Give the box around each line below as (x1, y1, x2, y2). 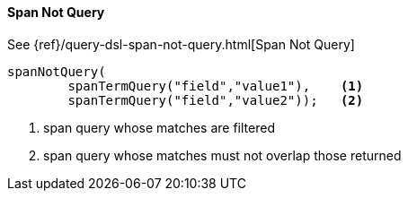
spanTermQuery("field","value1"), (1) (67, 78, 364, 93)
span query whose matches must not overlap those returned (43, 147, 402, 163)
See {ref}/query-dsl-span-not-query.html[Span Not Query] (7, 36, 355, 52)
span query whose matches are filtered (43, 119, 275, 135)
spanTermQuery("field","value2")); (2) (67, 92, 364, 108)
